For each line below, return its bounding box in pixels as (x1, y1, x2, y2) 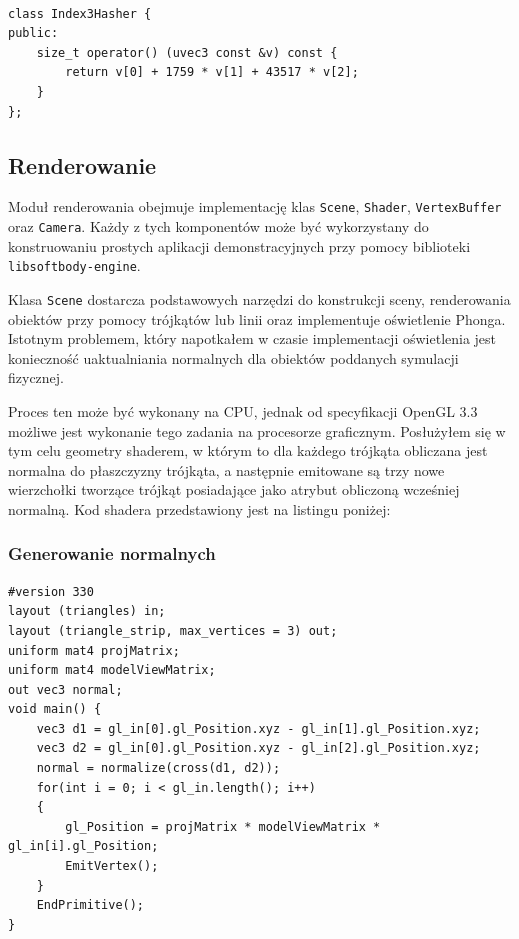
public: (8, 26, 59, 41)
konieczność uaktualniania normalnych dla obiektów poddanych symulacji (8, 347, 459, 368)
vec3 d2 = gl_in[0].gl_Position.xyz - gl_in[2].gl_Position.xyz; (36, 741, 481, 756)
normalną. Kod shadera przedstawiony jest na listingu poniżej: (8, 498, 391, 519)
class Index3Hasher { (8, 6, 152, 21)
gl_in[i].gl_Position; (8, 839, 159, 854)
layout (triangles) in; (8, 604, 166, 619)
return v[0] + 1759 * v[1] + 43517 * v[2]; (65, 65, 359, 80)
